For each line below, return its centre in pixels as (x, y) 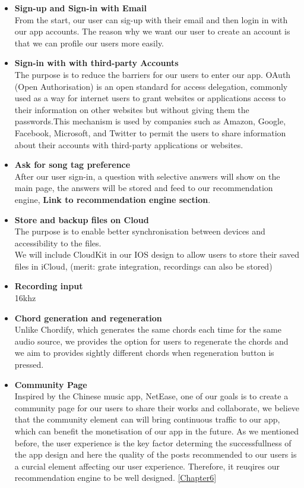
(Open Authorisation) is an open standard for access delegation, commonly (151, 86)
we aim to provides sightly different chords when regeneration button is (144, 353)
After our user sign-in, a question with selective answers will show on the (147, 176)
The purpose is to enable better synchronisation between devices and (140, 231)
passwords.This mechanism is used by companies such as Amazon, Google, (150, 121)
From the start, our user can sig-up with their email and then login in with (151, 19)
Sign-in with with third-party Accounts (96, 63)
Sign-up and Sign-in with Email (80, 8)
